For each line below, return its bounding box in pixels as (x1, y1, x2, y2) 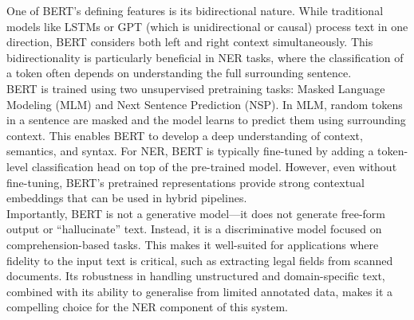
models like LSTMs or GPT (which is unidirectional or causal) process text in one (6, 18, 408, 34)
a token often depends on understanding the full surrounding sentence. (6, 64, 352, 81)
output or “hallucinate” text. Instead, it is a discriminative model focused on (6, 220, 382, 237)
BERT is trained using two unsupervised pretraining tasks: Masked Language (6, 80, 385, 96)
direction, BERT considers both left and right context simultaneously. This (6, 33, 373, 50)
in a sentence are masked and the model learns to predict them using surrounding (6, 111, 406, 128)
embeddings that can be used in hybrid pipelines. (6, 189, 247, 206)
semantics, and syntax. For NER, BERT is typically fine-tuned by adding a (6, 142, 374, 159)
